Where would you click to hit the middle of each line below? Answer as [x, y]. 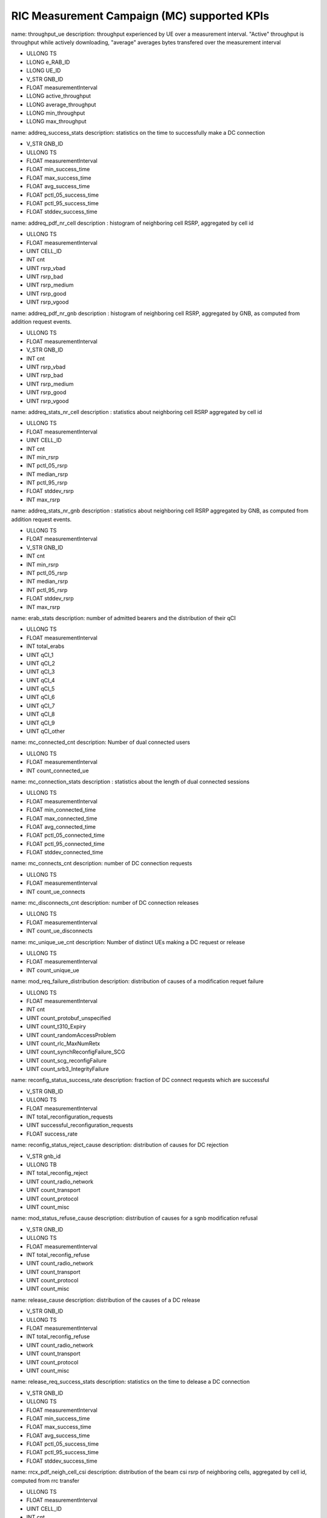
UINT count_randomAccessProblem [71, 1035]
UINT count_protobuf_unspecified [69, 1018]
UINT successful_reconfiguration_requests [80, 1125]
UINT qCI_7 [41, 706]
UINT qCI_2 [41, 663]
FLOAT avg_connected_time [61, 826]
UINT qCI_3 [41, 672]
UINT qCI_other [46, 731]
